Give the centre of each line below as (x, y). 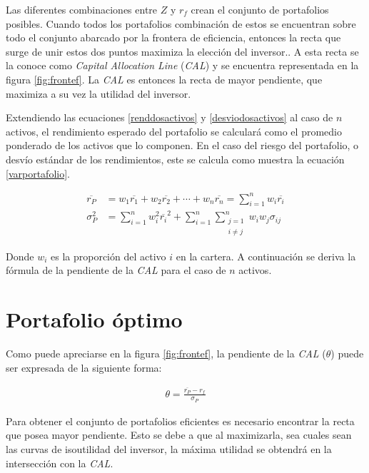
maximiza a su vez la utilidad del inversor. (98, 93)
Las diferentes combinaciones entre (82, 9)
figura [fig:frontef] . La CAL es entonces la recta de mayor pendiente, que (164, 79)
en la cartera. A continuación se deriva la (266, 256)
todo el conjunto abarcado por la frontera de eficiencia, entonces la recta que (173, 37)
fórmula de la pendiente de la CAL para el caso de (116, 270)
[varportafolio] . (38, 173)
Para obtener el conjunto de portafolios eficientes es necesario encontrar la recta (180, 421)
